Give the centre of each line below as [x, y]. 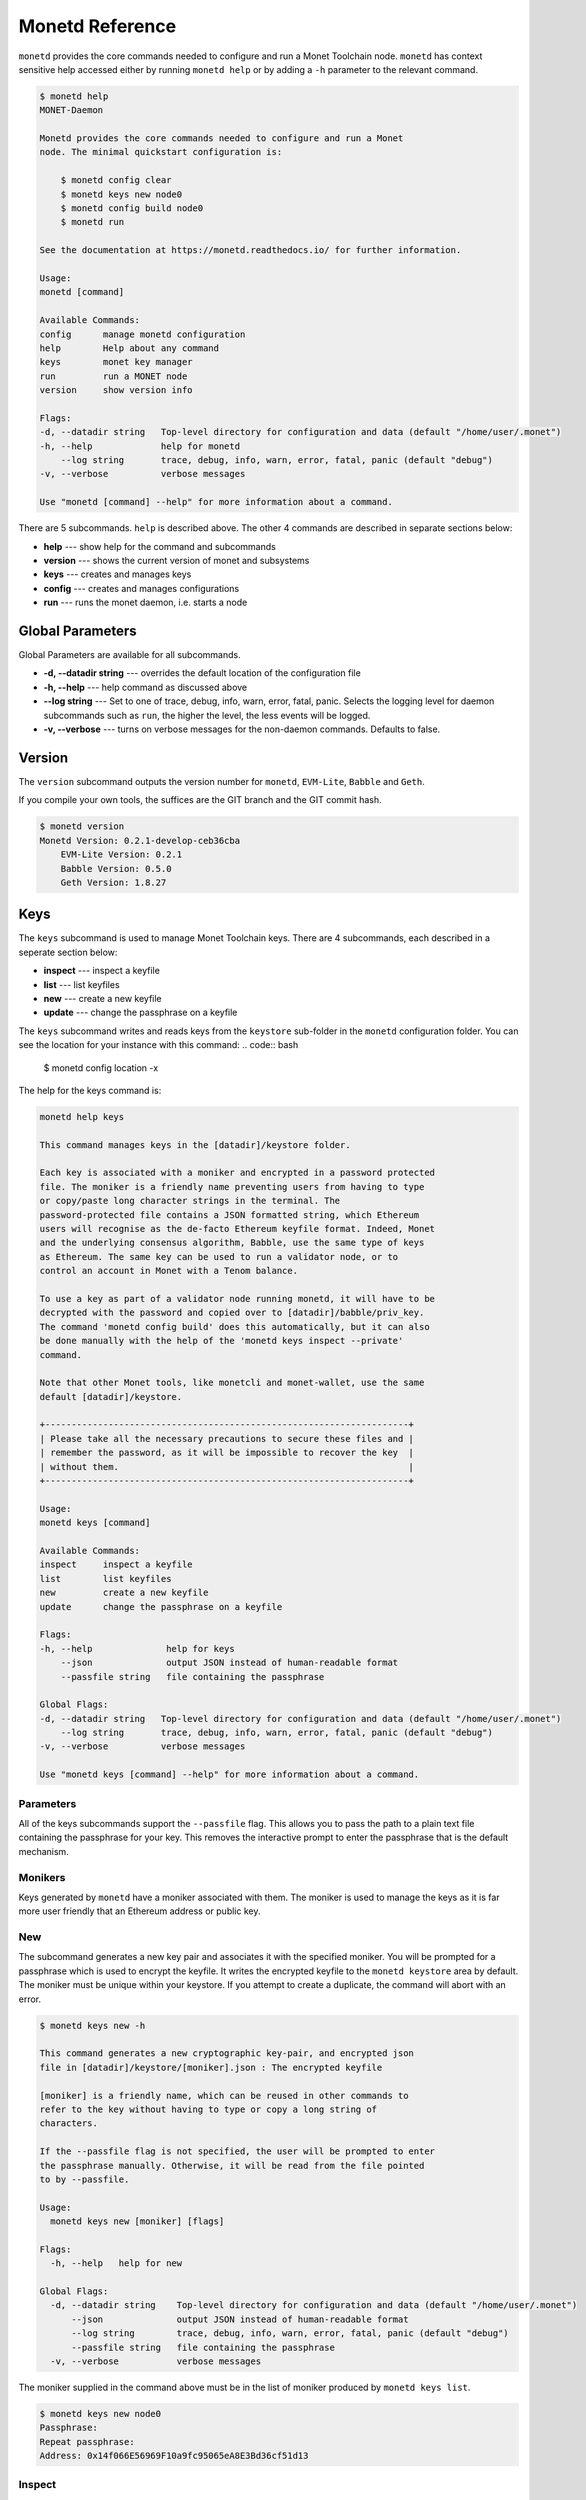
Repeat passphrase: [87, 2441]
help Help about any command [129, 348]
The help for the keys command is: [90, 1090]
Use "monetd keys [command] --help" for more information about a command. [229, 1774]
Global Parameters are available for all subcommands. [129, 655]
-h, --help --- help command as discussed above [145, 687]
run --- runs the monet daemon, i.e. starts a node [145, 602]
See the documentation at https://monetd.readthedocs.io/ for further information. [250, 250]
